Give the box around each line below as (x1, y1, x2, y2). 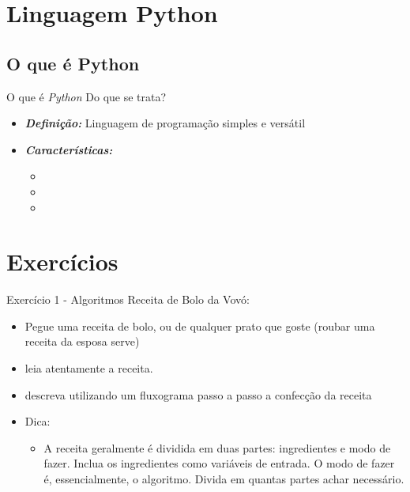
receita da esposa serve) (24, 333, 140, 350)
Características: (24, 141, 113, 157)
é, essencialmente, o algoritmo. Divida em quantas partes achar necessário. (43, 471, 404, 487)
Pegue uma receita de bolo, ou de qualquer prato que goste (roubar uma (24, 317, 375, 334)
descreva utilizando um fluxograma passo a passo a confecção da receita (24, 386, 372, 403)
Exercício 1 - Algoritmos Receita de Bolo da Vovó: (6, 291, 250, 308)
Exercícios (6, 245, 118, 278)
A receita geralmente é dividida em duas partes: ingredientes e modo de (43, 439, 391, 456)
